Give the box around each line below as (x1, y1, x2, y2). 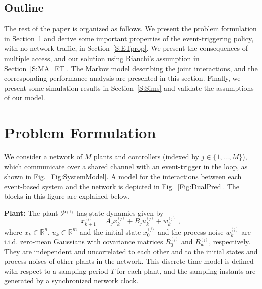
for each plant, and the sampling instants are (117, 265, 256, 276)
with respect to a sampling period (4, 265, 108, 276)
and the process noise (157, 226, 224, 237)
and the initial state (79, 226, 141, 237)
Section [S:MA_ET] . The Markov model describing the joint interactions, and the (4, 63, 258, 73)
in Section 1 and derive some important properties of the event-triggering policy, (4, 33, 254, 43)
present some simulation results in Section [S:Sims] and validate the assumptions (4, 82, 254, 93)
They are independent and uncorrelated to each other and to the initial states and (4, 246, 258, 256)
